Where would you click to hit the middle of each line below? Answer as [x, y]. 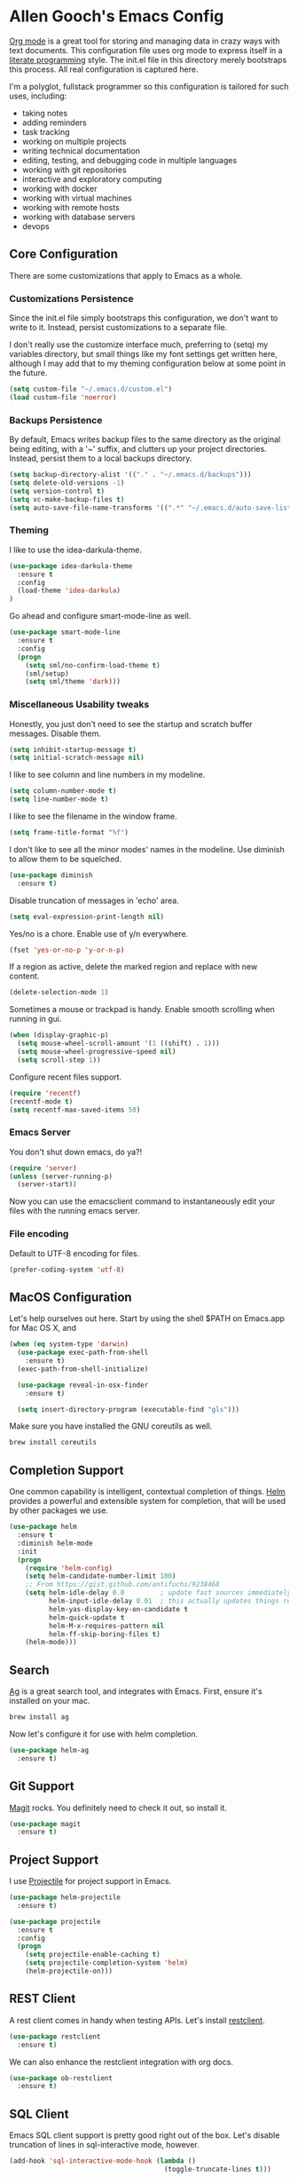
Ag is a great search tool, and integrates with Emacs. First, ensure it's [136, 1691]
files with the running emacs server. [74, 1211]
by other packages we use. [59, 1510]
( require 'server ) [43, 1168]
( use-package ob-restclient [61, 2078]
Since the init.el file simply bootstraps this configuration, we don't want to [144, 318]
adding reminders [54, 123]
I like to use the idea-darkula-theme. [76, 550]
